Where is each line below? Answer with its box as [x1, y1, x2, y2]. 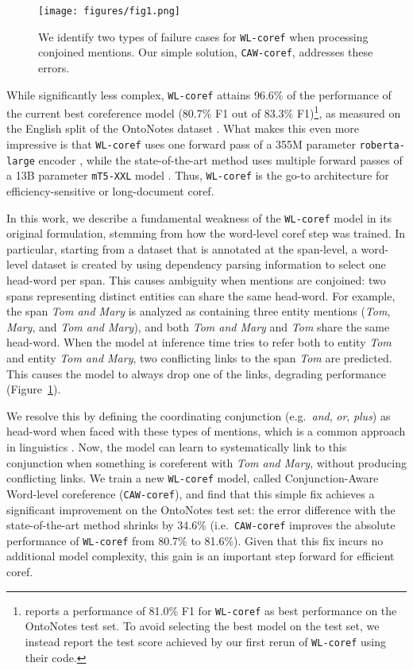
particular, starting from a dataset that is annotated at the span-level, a [6, 240, 357, 257]
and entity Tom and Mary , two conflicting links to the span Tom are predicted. [6, 350, 392, 366]
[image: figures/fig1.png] [38, 6, 180, 17]
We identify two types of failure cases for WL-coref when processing [38, 28, 369, 45]
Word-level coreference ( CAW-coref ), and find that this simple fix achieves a [6, 485, 375, 502]
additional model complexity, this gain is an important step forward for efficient [6, 548, 395, 564]
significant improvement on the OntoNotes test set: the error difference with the [6, 501, 396, 517]
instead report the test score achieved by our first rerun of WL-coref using [25, 633, 387, 649]
